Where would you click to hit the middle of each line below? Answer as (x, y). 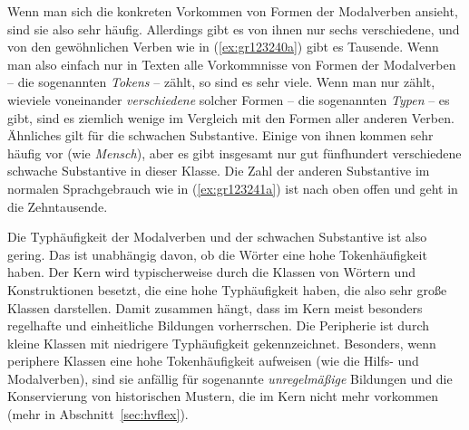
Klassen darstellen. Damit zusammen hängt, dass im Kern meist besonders (215, 307)
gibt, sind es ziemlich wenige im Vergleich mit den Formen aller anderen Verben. (231, 117)
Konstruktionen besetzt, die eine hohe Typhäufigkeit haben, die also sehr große (227, 289)
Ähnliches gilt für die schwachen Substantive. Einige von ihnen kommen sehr (220, 135)
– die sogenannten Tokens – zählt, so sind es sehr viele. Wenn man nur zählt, (221, 82)
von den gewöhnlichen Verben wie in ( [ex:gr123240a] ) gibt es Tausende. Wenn (223, 47)
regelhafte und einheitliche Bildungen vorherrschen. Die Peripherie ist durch (218, 325)
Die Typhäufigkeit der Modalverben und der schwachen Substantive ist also (217, 237)
